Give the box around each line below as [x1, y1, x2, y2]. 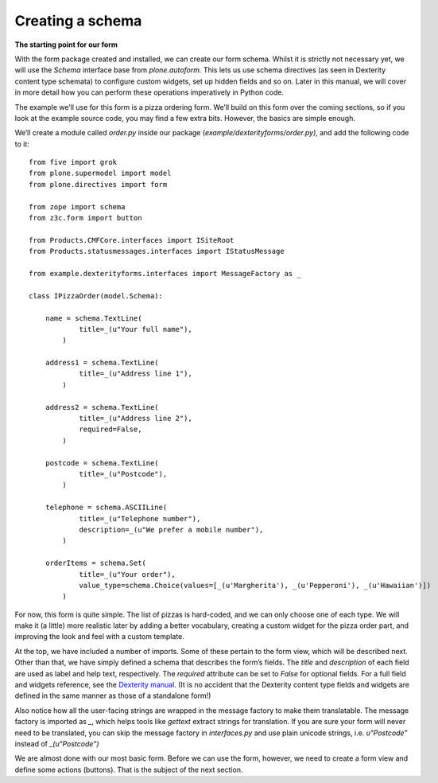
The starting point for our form [14, 40, 118, 49]
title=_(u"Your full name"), [79, 325, 192, 333]
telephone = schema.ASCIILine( [45, 503, 168, 512]
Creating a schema [14, 12, 142, 29]
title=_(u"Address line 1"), [79, 369, 192, 378]
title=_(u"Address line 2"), [79, 414, 192, 423]
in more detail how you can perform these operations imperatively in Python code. [14, 88, 285, 97]
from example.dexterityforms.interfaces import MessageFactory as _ [29, 269, 301, 278]
